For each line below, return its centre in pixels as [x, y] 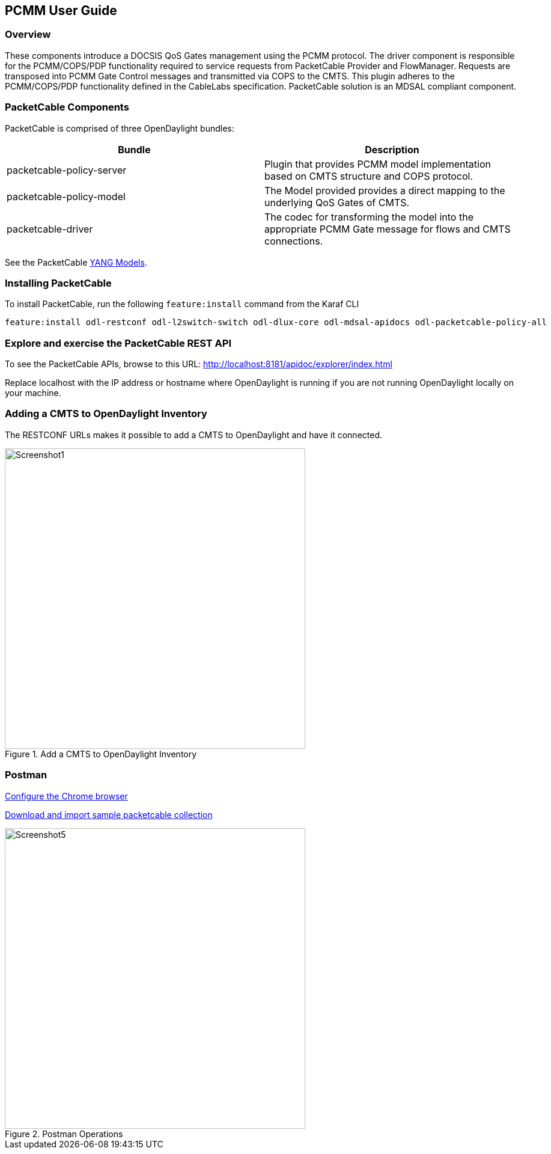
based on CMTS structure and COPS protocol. [369, 176]
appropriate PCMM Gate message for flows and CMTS [388, 229]
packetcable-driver [50, 229]
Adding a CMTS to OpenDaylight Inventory [106, 414]
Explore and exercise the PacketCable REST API [118, 343]
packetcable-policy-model [66, 196]
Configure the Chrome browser [66, 796]
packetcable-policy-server [67, 170]
